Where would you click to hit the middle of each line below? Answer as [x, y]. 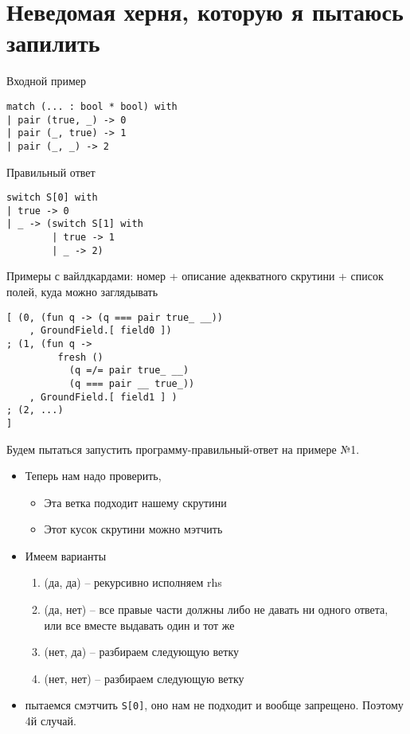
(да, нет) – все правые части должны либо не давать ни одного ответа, [216, 609]
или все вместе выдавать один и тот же [139, 625]
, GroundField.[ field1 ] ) [103, 397]
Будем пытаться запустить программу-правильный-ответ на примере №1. [183, 449]
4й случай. [51, 721]
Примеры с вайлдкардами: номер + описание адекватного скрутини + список [195, 276]
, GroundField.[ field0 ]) [100, 331]
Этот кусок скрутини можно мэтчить [133, 529]
